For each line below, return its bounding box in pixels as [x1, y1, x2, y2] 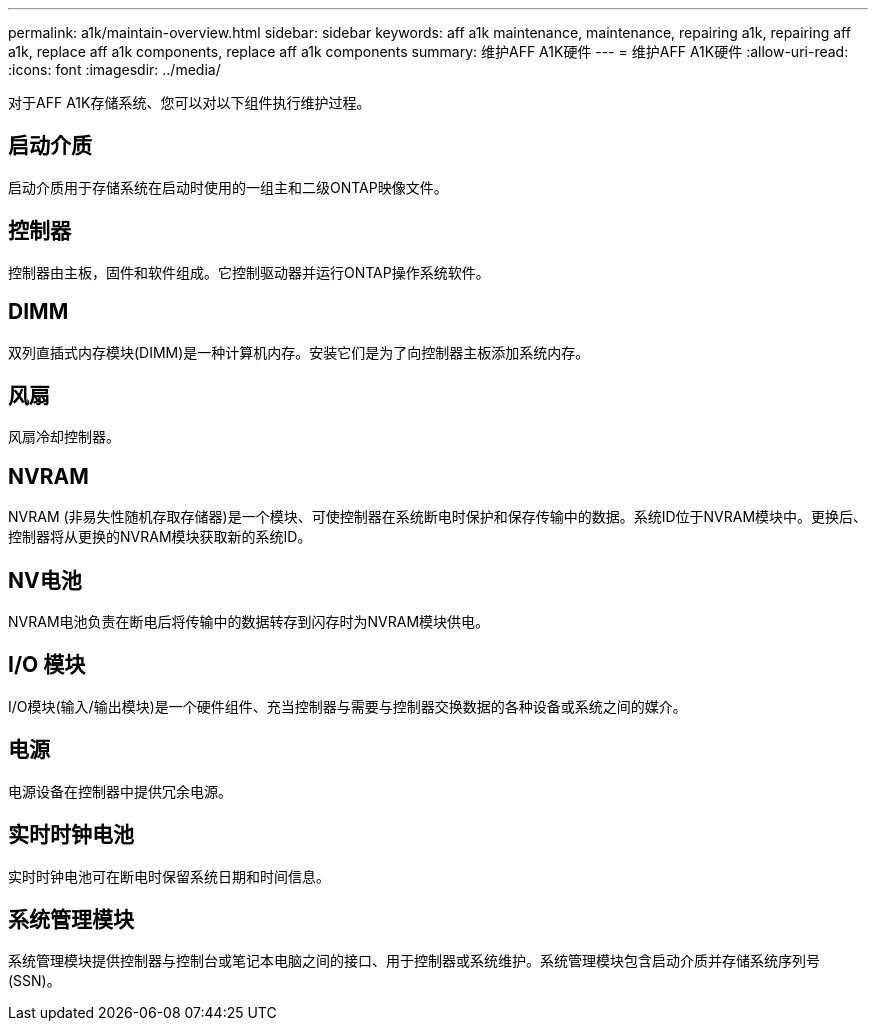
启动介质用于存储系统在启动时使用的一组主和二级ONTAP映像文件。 [8, 178, 448, 196]
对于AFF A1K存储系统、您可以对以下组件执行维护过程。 [8, 94, 371, 111]
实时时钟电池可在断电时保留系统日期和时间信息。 [8, 867, 330, 885]
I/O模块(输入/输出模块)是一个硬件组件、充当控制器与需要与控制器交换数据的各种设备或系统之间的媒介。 [8, 697, 687, 715]
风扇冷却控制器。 [8, 428, 120, 446]
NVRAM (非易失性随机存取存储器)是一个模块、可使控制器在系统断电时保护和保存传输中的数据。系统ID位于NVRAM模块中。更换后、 [8, 508, 868, 526]
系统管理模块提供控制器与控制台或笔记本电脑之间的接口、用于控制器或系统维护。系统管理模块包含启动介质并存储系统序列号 [8, 952, 820, 970]
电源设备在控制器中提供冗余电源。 [8, 782, 232, 800]
